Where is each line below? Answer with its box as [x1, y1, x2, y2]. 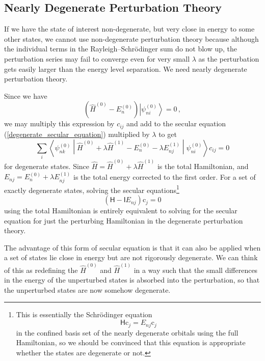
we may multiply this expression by [4, 118, 115, 129]
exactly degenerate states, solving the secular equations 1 [4, 183, 179, 195]
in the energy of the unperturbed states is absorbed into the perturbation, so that [4, 274, 260, 285]
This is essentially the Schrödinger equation [16, 309, 152, 320]
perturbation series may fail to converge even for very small [4, 53, 190, 64]
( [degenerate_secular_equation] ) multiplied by [4, 128, 150, 139]
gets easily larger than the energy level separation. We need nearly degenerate [4, 63, 247, 74]
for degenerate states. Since [4, 161, 90, 171]
